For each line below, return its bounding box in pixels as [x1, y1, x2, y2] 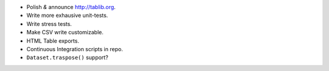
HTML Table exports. [26, 37, 79, 45]
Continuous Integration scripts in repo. [26, 45, 123, 52]
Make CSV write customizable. [26, 29, 104, 36]
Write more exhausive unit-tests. [26, 12, 108, 19]
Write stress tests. [26, 20, 73, 27]
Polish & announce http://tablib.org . [26, 4, 116, 10]
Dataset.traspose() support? [26, 54, 109, 61]
